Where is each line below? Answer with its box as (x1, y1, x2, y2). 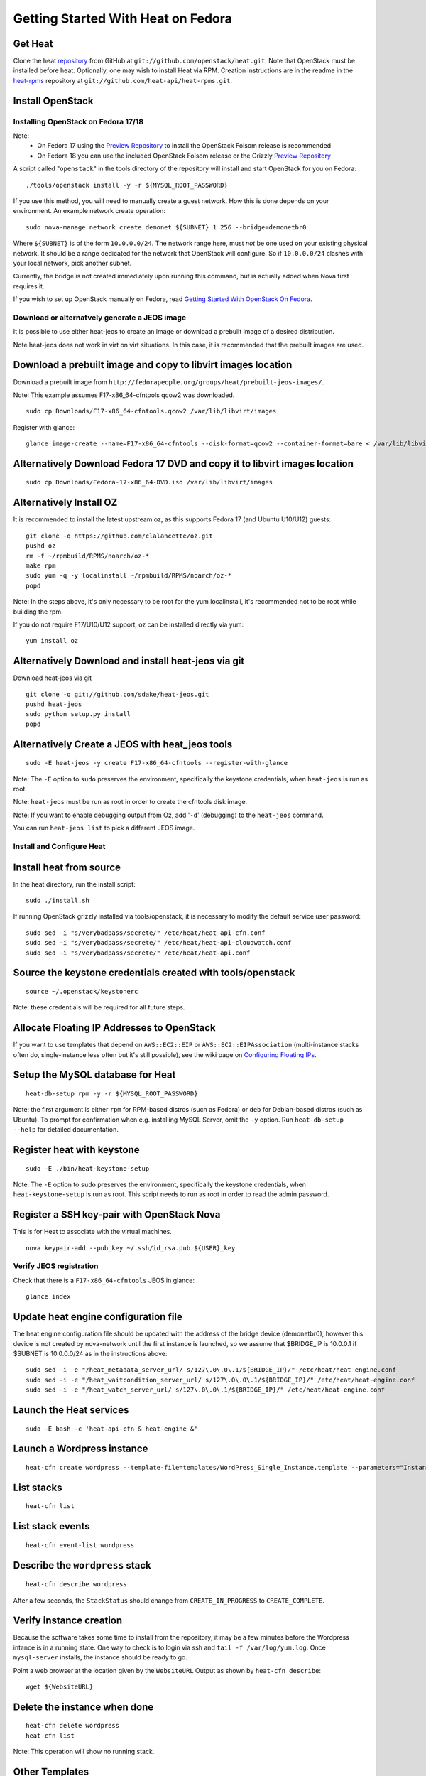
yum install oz (26, 637, 79, 645)
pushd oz (26, 542, 56, 550)
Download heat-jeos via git (13, 673, 92, 682)
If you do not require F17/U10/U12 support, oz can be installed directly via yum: (13, 620, 244, 629)
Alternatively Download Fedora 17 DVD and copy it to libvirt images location (13, 457, 354, 470)
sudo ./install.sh (26, 896, 90, 904)
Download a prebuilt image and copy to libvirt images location (13, 359, 293, 371)
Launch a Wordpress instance (13, 1443, 148, 1455)
